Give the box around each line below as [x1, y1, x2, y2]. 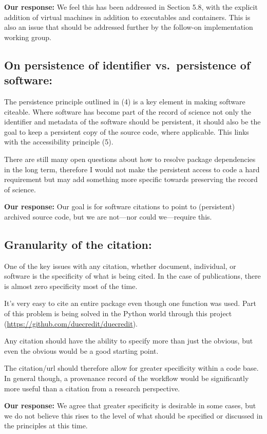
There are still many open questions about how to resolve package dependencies [4, 153, 256, 164]
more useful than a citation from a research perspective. [4, 383, 180, 393]
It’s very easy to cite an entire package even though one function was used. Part [4, 298, 256, 309]
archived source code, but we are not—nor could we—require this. [4, 211, 212, 222]
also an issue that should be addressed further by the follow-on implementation [4, 22, 253, 32]
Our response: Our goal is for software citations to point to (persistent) [4, 201, 235, 212]
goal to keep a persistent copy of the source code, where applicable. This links [4, 126, 249, 137]
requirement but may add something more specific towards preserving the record [4, 174, 258, 185]
